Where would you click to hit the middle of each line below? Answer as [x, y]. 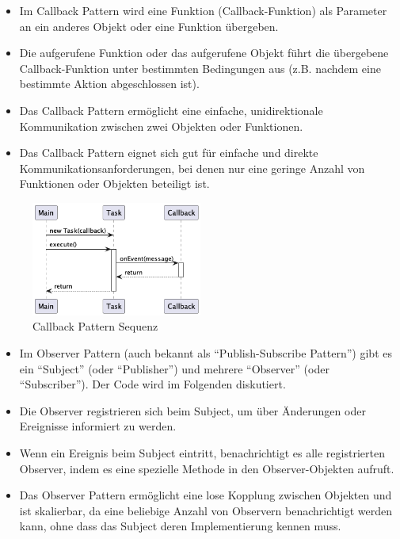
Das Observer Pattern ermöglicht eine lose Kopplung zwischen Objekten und [206, 495]
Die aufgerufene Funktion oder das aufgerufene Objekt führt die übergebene [204, 53]
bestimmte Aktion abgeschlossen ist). [109, 84]
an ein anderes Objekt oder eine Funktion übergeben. [149, 26]
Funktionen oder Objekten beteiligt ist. [114, 183]
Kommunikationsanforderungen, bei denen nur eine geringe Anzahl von [192, 168]
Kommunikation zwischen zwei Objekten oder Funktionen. [161, 126]
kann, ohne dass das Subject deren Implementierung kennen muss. [180, 526]
